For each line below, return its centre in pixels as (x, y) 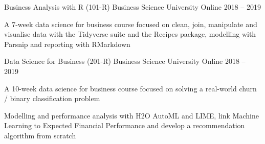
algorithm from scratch (40, 135)
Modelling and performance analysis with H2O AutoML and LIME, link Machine (131, 115)
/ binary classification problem (52, 98)
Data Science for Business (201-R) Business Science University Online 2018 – (125, 61)
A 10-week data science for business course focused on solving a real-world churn (130, 88)
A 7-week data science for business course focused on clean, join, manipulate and (131, 24)
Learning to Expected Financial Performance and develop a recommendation (125, 125)
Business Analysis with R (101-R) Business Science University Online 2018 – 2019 (133, 7)
